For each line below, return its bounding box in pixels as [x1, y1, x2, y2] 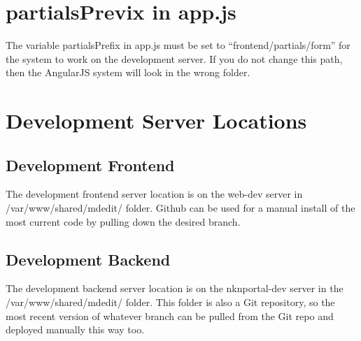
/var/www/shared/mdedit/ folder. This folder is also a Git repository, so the [6, 295, 335, 310]
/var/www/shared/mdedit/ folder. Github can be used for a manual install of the [6, 201, 355, 215]
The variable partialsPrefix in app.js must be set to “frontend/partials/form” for [6, 38, 351, 52]
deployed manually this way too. [6, 322, 145, 337]
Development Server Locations [6, 106, 307, 135]
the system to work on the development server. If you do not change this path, [6, 51, 343, 66]
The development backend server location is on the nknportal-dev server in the [6, 281, 344, 296]
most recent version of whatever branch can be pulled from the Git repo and [6, 308, 334, 323]
